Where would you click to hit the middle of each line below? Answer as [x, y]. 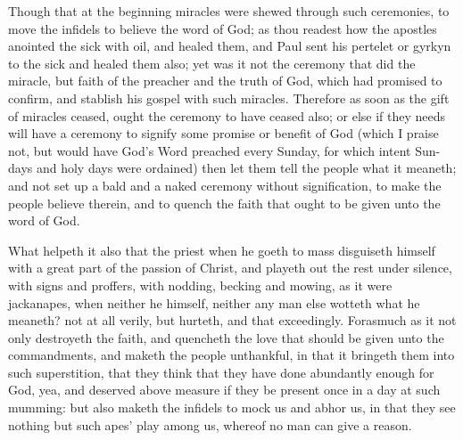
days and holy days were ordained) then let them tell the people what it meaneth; [232, 168]
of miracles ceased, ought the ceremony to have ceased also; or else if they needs [227, 115]
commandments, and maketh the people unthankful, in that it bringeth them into [231, 355]
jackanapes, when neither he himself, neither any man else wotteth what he [214, 302]
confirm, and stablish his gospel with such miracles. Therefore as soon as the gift [229, 98]
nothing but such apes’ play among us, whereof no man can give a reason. [210, 424]
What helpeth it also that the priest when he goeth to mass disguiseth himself [222, 250]
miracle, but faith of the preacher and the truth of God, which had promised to [225, 81]
